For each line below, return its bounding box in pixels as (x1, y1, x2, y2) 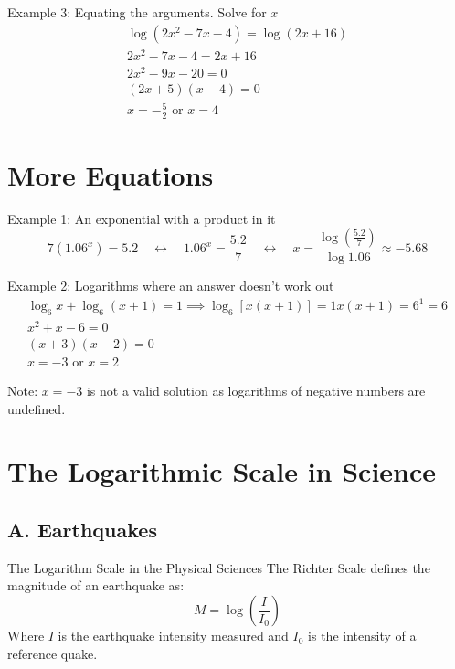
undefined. (7, 398, 66, 418)
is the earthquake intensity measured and (58, 626, 289, 645)
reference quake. (7, 643, 98, 663)
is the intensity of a (308, 626, 417, 645)
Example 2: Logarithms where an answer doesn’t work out (7, 276, 334, 294)
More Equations (7, 156, 214, 194)
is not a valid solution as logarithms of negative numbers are (86, 381, 426, 400)
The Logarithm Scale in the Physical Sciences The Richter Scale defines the (7, 557, 430, 577)
